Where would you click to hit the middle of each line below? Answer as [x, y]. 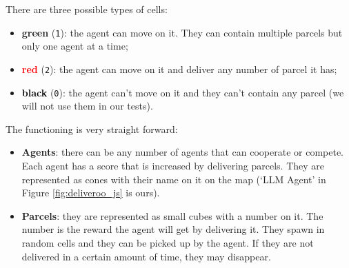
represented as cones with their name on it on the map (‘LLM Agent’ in [174, 179]
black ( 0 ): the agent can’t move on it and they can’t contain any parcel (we [183, 92]
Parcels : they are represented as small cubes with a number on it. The [172, 215]
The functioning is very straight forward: [92, 128]
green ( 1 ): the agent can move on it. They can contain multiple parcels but [182, 32]
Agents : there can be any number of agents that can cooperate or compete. [182, 152]
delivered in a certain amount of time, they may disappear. [146, 256]
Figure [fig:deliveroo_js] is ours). [91, 193]
